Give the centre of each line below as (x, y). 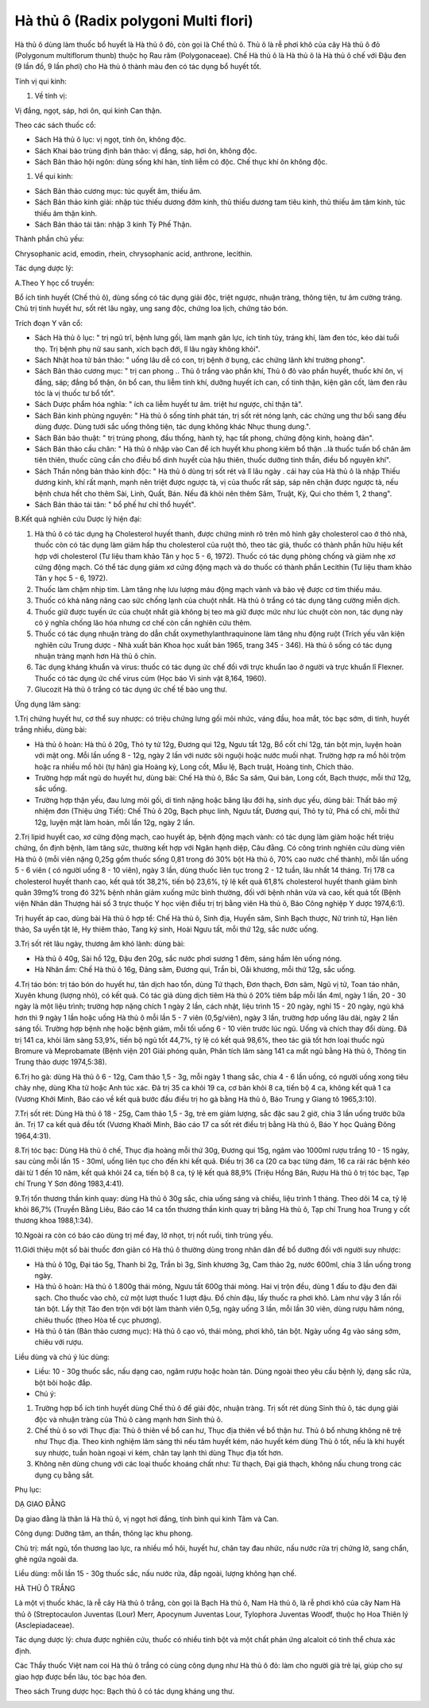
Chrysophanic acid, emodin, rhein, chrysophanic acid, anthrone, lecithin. (134, 254)
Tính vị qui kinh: (41, 81)
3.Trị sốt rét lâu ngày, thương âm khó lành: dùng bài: (100, 944)
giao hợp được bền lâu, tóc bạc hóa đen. (81, 1676)
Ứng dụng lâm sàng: (48, 704)
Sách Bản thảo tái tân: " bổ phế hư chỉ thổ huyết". (115, 504)
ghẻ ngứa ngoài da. (46, 1559)
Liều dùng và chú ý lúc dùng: (62, 1357)
